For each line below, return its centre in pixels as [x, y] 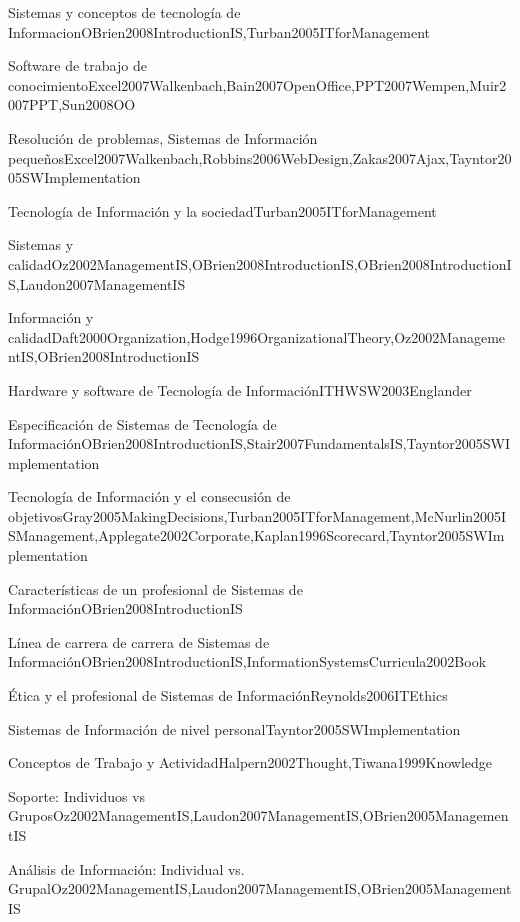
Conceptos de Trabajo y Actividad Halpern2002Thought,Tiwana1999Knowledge [250, 762]
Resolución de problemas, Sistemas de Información [163, 137]
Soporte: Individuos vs [77, 795]
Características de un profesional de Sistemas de [155, 588]
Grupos [30, 815]
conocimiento [48, 84]
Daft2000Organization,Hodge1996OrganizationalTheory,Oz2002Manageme [278, 336]
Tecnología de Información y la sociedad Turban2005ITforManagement [222, 210]
